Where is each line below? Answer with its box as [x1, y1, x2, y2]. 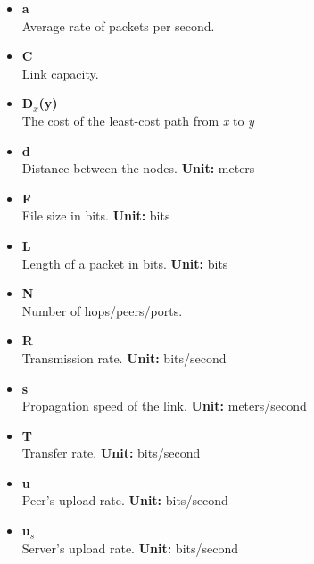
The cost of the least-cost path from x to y [21, 111, 254, 129]
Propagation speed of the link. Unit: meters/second [21, 396, 307, 415]
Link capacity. [21, 63, 99, 82]
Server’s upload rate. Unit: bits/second [21, 538, 239, 557]
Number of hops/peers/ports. [21, 301, 183, 319]
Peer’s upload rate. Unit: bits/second [21, 491, 228, 510]
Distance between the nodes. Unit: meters [21, 159, 255, 178]
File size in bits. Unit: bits [21, 206, 170, 225]
